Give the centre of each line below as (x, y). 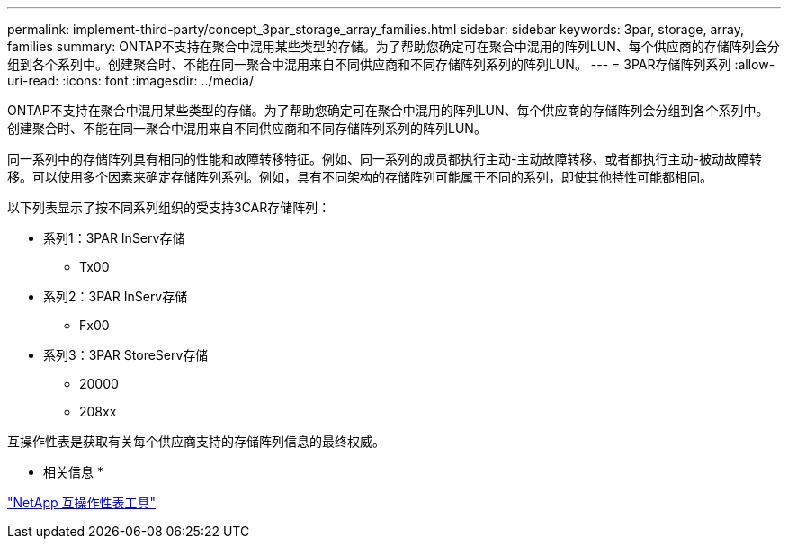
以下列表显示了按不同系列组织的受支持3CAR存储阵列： (169, 207)
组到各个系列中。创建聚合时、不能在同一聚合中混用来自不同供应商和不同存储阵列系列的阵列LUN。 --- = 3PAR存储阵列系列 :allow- (391, 64)
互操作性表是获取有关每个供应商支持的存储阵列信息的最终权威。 (196, 441)
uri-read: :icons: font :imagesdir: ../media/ (130, 81)
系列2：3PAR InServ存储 (116, 296)
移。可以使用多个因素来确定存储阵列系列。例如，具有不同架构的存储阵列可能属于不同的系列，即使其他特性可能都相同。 (360, 177)
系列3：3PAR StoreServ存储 (126, 355)
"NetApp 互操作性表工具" (82, 502)
